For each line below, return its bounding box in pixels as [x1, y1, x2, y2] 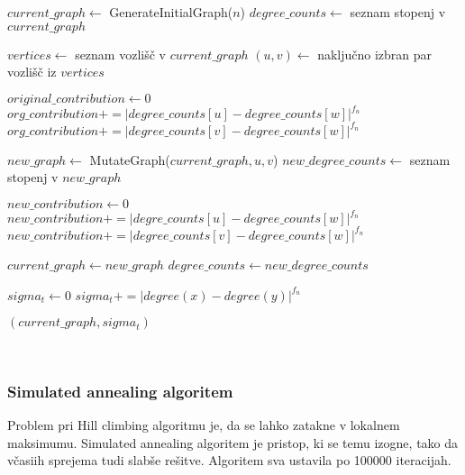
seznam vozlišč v [75, 44, 166, 63]
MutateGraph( [89, 150, 170, 169]
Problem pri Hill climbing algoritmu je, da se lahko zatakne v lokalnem [7, 415, 400, 434]
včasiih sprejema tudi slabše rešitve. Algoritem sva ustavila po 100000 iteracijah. [7, 451, 451, 470]
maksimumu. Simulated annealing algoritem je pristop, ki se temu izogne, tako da [7, 433, 459, 452]
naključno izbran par [317, 44, 433, 63]
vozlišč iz [7, 62, 57, 81]
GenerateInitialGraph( [109, 3, 233, 21]
